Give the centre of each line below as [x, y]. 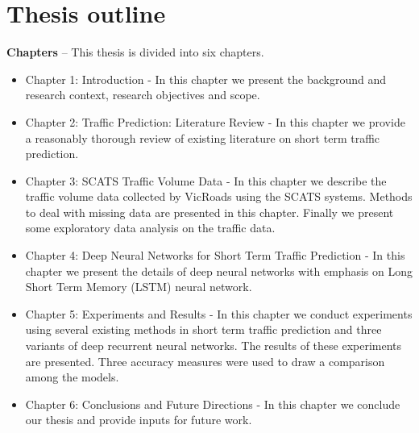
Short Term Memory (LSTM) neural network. [139, 287]
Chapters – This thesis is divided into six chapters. [135, 52]
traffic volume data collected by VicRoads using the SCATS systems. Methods [219, 196]
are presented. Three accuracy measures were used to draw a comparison [205, 361]
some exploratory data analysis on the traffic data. [150, 228]
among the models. [72, 377]
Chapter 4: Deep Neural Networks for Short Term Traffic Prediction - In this [215, 255]
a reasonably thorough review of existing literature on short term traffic [203, 137]
